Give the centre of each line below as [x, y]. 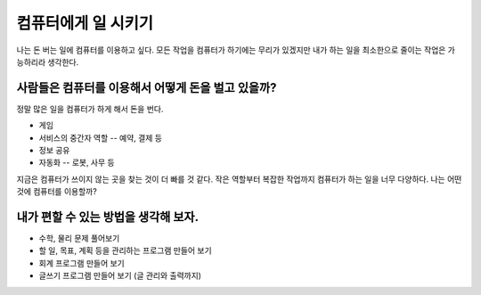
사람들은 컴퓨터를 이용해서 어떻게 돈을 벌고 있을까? [147, 88]
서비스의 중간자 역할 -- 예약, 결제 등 [100, 137]
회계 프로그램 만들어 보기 [82, 263]
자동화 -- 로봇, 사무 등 [77, 163]
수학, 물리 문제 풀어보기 [79, 238]
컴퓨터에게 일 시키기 [85, 23]
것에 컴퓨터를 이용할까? [57, 192]
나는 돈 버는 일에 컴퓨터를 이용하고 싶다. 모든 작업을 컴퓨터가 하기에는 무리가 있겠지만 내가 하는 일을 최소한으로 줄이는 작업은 [231, 50]
